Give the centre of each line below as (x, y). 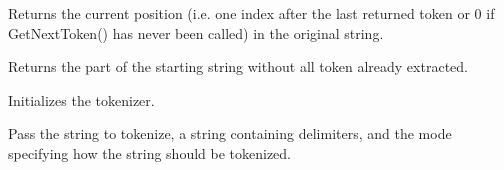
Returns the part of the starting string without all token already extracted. (238, 66)
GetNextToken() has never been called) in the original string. (196, 32)
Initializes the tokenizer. (81, 99)
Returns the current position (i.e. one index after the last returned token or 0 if (251, 13)
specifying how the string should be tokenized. (150, 152)
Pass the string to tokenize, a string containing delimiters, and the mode (230, 133)
